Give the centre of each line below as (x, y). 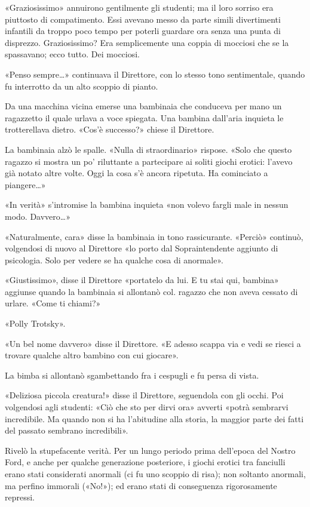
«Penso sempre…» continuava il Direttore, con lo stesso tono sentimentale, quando (155, 74)
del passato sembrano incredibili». (67, 430)
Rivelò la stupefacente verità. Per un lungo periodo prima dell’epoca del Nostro (150, 450)
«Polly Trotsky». (35, 323)
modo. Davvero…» (38, 216)
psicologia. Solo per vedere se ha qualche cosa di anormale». (114, 259)
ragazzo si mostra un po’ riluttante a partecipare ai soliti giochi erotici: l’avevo (149, 161)
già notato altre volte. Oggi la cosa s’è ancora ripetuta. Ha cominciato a (136, 173)
